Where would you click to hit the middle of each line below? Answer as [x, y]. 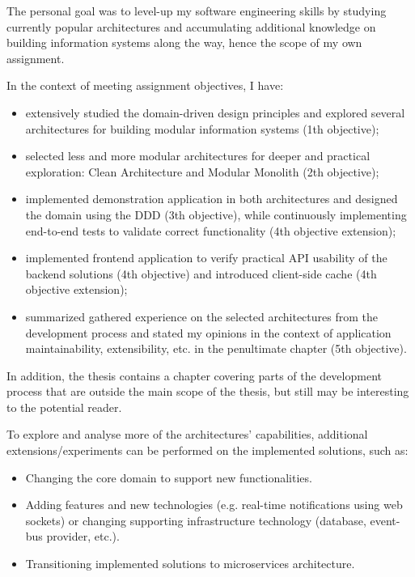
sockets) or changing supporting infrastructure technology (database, [196, 520]
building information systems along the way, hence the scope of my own [184, 42]
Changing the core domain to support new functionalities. [169, 477]
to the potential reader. [64, 407]
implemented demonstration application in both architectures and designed [212, 199]
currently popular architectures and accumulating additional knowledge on [191, 26]
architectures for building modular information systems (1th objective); [202, 128]
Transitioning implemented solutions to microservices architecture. [190, 564]
